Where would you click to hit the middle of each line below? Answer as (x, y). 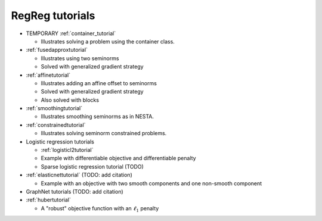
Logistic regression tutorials (60, 141)
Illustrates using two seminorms (80, 58)
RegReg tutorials (53, 15)
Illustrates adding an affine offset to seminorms (99, 83)
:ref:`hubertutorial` (49, 200)
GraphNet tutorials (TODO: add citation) (75, 191)
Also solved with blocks (70, 100)
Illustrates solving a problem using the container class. (108, 41)
